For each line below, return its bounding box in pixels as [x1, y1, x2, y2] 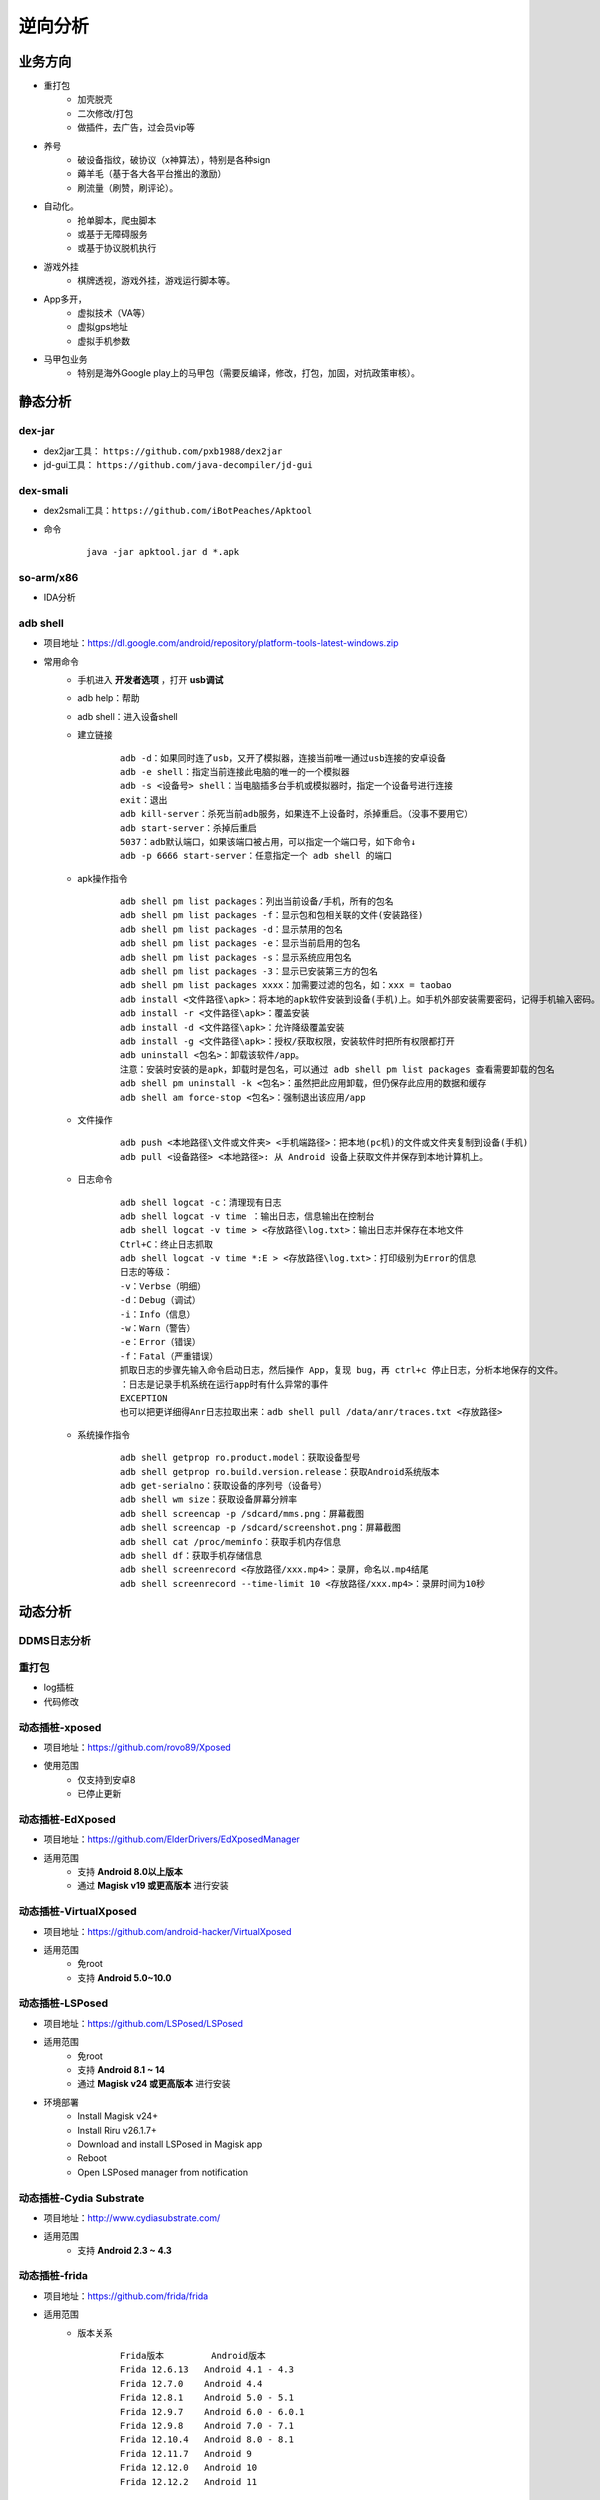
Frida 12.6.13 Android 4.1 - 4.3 [120, 2364, 295, 2375]
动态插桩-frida [18, 2269, 89, 2283]
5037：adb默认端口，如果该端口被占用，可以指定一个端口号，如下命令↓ [120, 836, 417, 847]
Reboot [77, 2152, 107, 2164]
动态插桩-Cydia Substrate [18, 2191, 145, 2205]
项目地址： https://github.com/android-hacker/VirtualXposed [43, 1925, 292, 1937]
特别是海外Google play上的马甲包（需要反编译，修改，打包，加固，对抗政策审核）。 [77, 367, 420, 379]
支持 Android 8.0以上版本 [77, 1866, 184, 1878]
